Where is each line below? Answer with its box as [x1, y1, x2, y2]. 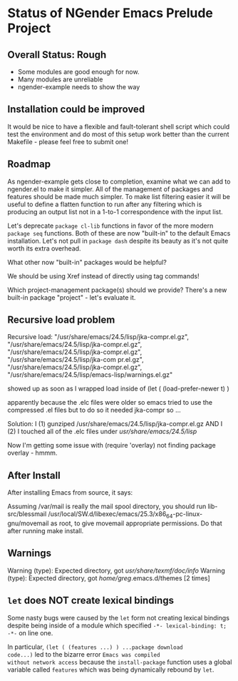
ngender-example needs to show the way [17, 83, 140, 91]
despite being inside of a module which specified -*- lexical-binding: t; [7, 621, 227, 630]
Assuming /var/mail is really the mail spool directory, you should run [7, 502, 207, 511]
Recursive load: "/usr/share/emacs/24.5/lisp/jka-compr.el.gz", [7, 333, 190, 341]
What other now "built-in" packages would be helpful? [7, 258, 167, 266]
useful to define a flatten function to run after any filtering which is [7, 200, 202, 208]
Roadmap [7, 158, 51, 171]
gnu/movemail [7, 519, 49, 528]
